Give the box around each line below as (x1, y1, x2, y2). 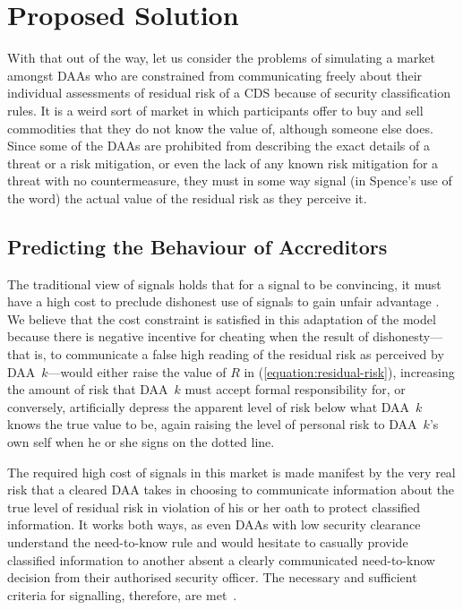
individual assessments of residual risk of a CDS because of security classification (7, 83, 451, 102)
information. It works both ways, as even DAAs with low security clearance (7, 515, 421, 534)
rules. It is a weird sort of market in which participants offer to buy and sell (7, 100, 424, 119)
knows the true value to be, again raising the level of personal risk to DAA (7, 415, 417, 434)
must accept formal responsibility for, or (184, 380, 406, 399)
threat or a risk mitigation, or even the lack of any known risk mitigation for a (7, 153, 439, 172)
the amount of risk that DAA (7, 380, 168, 399)
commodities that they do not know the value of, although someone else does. (7, 118, 433, 137)
